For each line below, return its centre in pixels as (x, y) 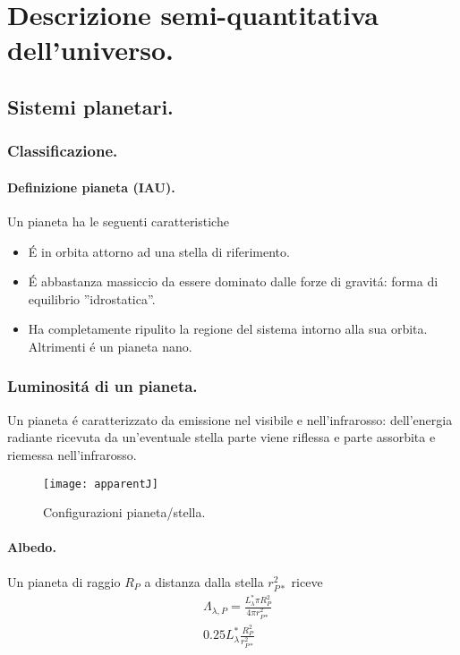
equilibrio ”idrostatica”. (92, 298)
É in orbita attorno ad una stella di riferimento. (159, 251)
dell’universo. (91, 50)
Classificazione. (63, 151)
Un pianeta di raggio (64, 581)
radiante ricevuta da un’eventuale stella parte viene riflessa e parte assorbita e (221, 437)
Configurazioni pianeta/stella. (124, 512)
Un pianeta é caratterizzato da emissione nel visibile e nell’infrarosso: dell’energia (230, 419)
